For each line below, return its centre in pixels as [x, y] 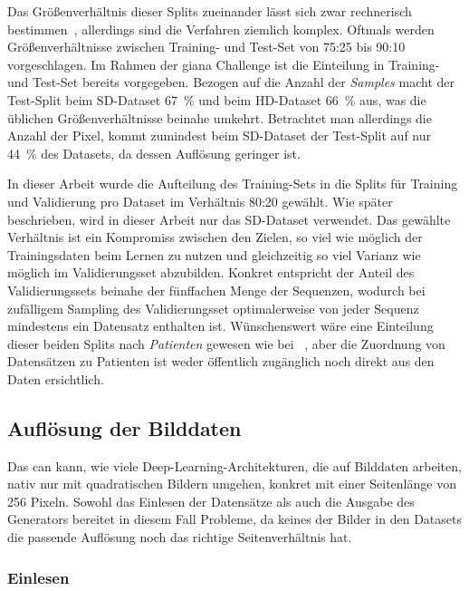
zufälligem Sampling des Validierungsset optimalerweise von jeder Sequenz [213, 308]
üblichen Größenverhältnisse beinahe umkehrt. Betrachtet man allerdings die [220, 117]
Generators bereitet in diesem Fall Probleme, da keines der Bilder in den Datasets [234, 519]
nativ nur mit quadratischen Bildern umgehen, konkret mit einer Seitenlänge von [232, 484]
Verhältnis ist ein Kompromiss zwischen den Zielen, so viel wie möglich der [215, 237]
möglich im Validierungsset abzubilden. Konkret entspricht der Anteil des [211, 272]
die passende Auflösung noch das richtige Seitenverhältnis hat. [180, 537]
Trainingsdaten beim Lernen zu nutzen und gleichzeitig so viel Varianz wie [214, 254]
